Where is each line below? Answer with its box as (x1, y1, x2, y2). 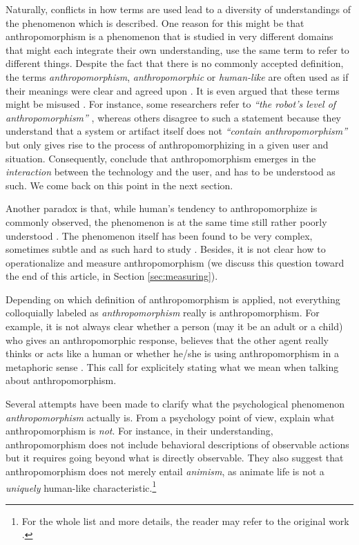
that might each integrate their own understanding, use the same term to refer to (6, 42, 349, 57)
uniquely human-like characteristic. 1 (6, 478, 157, 495)
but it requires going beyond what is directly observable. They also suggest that (6, 450, 344, 465)
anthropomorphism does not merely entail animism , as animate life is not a (6, 464, 324, 478)
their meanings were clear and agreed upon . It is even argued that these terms (6, 83, 340, 97)
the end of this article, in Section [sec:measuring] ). (6, 269, 218, 283)
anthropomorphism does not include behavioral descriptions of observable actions (6, 437, 349, 451)
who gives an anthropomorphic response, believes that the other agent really (6, 332, 329, 347)
